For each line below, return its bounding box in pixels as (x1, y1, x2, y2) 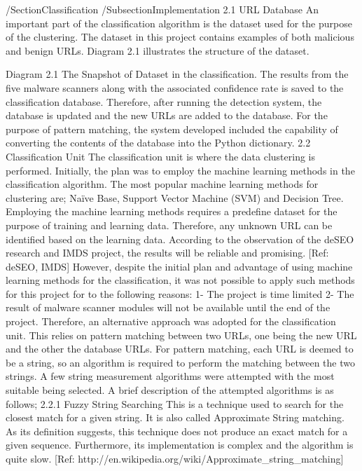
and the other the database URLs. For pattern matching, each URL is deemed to (6, 341, 354, 356)
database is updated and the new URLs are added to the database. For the (6, 108, 328, 123)
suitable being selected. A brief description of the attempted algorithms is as (6, 383, 334, 397)
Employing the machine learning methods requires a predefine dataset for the (6, 204, 337, 219)
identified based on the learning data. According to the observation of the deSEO (6, 231, 354, 246)
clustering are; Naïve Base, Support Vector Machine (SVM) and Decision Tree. (6, 190, 344, 205)
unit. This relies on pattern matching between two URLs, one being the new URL (6, 327, 357, 342)
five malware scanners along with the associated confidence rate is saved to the (6, 80, 344, 95)
